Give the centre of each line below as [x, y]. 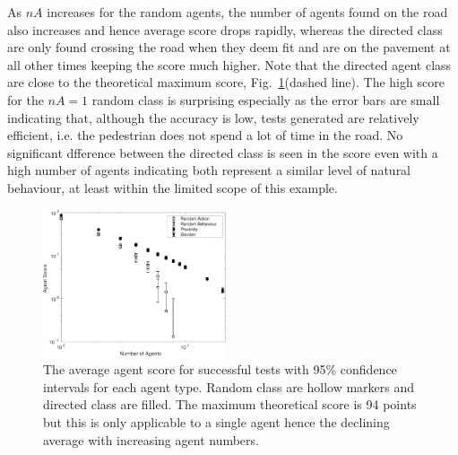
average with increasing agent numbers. [151, 439]
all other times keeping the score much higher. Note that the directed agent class [229, 64]
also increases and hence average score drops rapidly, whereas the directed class [225, 29]
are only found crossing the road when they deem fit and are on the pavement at [229, 47]
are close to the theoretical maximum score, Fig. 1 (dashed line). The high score [226, 82]
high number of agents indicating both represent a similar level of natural [209, 170]
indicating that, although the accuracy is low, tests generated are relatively [213, 117]
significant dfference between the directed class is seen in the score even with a [223, 152]
